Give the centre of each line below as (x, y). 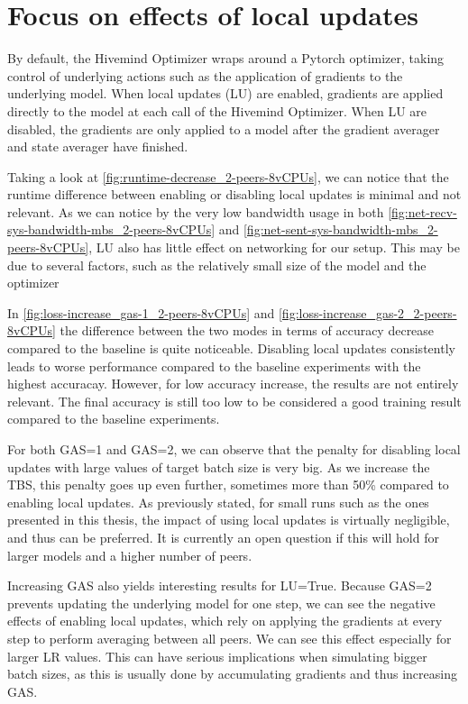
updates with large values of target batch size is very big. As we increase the (219, 466)
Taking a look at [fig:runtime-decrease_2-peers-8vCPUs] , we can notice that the (228, 176)
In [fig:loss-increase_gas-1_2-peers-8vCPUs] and (141, 312)
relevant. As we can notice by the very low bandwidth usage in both (196, 211)
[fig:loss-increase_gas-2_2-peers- (367, 312)
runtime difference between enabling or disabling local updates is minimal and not (234, 194)
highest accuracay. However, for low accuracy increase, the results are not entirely (233, 384)
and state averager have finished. (98, 146)
